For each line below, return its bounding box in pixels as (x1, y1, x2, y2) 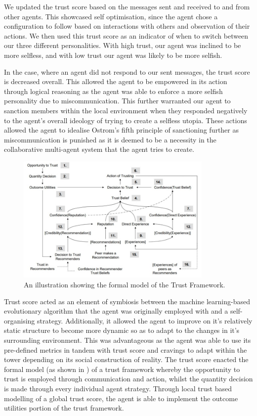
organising (4, 315, 35, 325)
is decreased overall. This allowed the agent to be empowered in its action (4, 76, 227, 87)
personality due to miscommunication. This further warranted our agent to (4, 95, 231, 106)
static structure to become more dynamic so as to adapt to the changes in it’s (4, 325, 240, 335)
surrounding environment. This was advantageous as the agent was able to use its (4, 334, 251, 345)
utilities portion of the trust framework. (4, 403, 124, 413)
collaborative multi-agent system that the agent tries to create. (4, 144, 194, 154)
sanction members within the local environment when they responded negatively (4, 105, 248, 115)
